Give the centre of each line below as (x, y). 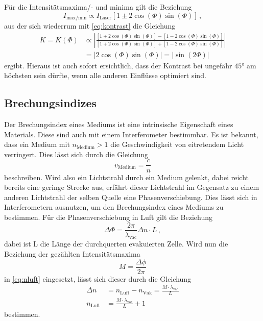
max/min (76, 18)
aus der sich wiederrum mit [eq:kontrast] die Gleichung (90, 26)
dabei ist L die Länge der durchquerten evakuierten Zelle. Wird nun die (116, 244)
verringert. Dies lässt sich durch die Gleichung (76, 154)
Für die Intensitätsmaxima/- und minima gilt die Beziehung (98, 7)
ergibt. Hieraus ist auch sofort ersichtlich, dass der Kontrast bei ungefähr (118, 65)
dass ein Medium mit (37, 144)
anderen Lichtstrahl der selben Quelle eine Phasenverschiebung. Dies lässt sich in (131, 197)
